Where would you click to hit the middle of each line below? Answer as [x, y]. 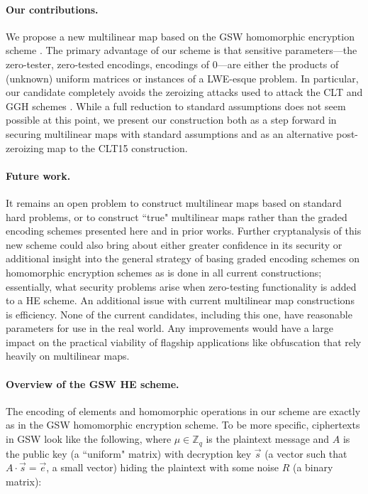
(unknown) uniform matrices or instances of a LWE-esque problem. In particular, [182, 78]
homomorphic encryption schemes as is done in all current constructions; [164, 272]
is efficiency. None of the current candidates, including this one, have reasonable [179, 314]
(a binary [313, 467]
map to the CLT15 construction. [117, 147]
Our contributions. [52, 9]
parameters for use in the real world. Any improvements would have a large [170, 328]
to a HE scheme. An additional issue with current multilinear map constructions [180, 300]
